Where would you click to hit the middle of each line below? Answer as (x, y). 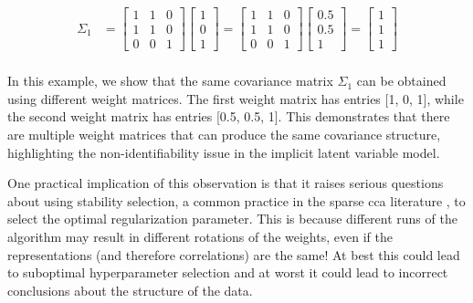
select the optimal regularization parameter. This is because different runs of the (232, 219)
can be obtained (401, 81)
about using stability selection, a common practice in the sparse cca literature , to (236, 200)
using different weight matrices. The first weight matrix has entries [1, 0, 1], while (236, 98)
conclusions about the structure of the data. (130, 290)
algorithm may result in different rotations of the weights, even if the (200, 236)
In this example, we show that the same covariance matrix (170, 81)
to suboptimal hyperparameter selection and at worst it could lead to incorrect (228, 272)
